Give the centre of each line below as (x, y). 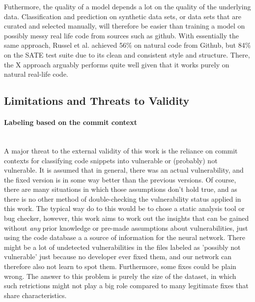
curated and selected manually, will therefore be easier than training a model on (125, 26)
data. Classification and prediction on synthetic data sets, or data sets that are (123, 16)
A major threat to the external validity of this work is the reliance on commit (121, 150)
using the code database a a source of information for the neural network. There (125, 237)
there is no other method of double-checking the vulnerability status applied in (123, 198)
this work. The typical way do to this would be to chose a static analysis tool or (124, 208)
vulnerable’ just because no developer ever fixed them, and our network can (118, 257)
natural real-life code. (36, 74)
